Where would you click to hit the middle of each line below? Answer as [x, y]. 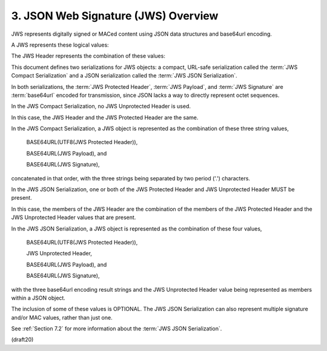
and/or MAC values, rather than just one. [62, 317]
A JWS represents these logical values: [60, 45]
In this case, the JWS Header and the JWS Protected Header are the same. [105, 117]
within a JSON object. [38, 298]
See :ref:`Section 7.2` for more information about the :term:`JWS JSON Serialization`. [117, 329]
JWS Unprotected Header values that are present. [74, 217]
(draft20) [22, 340]
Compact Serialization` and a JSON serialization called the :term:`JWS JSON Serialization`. [124, 76]
